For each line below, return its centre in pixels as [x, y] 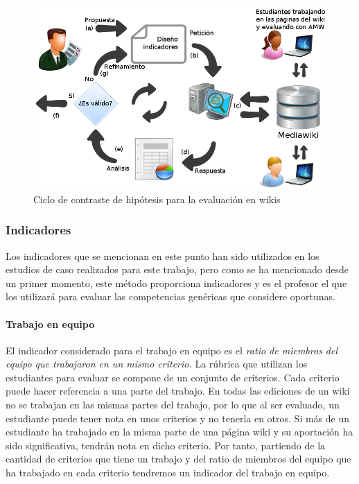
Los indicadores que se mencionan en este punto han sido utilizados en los [163, 256]
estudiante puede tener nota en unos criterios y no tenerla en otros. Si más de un [178, 418]
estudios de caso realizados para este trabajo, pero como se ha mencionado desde [177, 269]
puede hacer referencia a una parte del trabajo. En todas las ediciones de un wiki [178, 391]
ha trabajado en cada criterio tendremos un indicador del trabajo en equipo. [168, 473]
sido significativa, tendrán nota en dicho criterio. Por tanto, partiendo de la [166, 445]
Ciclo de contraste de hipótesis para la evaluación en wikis [157, 199]
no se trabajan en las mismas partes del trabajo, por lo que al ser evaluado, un [173, 405]
